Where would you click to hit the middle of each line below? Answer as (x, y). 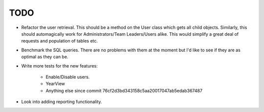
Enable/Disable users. (68, 77)
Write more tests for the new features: (59, 66)
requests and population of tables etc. (59, 41)
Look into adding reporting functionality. (62, 102)
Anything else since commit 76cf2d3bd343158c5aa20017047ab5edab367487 (124, 90)
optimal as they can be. (45, 57)
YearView (55, 84)
